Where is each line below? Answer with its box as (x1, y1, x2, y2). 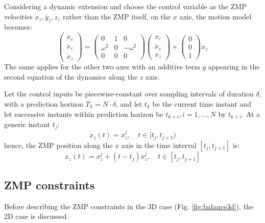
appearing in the (208, 61, 260, 72)
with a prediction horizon (4, 98, 83, 109)
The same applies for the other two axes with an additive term (4, 61, 200, 72)
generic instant (4, 119, 50, 129)
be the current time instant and (152, 98, 251, 109)
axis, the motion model (179, 11, 252, 21)
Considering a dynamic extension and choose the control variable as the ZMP (4, 1, 247, 11)
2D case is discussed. (4, 211, 69, 221)
